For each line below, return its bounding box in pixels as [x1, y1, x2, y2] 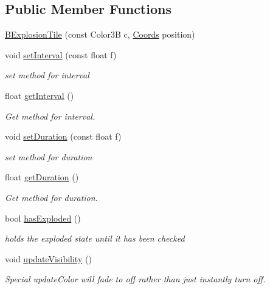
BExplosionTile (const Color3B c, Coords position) [5, 28, 195, 41]
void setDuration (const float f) [5, 130, 122, 143]
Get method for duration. [5, 191, 98, 203]
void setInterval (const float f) [5, 48, 117, 61]
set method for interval [5, 69, 89, 81]
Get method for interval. [5, 109, 95, 122]
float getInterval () [5, 89, 74, 101]
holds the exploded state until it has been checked [5, 232, 185, 245]
